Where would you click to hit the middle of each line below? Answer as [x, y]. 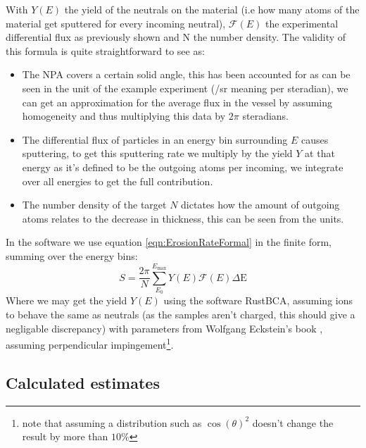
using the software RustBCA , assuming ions [258, 300]
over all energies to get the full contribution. [118, 181]
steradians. [266, 116]
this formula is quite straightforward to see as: [105, 50]
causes [315, 139]
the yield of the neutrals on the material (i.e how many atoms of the [212, 9]
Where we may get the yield [67, 300]
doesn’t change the [293, 422]
